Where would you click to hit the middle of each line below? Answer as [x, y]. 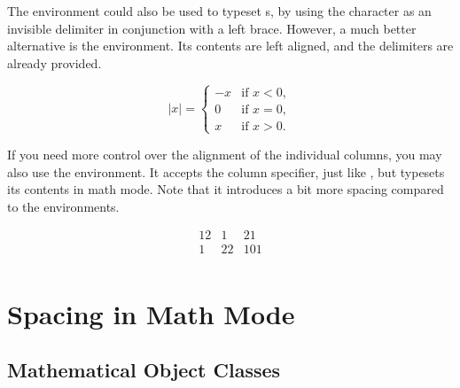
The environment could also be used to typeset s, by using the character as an [219, 11]
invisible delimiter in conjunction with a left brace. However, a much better [212, 28]
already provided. [55, 62]
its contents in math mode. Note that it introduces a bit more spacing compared [226, 189]
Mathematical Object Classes [144, 370]
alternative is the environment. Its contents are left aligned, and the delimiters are [230, 46]
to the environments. [63, 206]
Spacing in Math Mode [151, 313]
